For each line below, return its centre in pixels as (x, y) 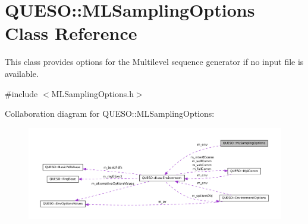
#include (21, 93)
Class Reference (71, 33)
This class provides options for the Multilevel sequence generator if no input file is (154, 62)
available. (22, 73)
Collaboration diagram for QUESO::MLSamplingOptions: (110, 113)
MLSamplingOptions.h (92, 93)
